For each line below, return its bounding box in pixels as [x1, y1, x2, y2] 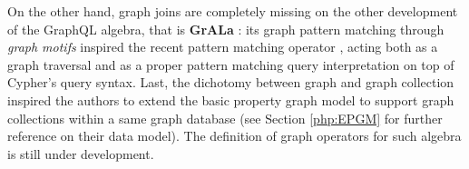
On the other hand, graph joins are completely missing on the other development [7, 2, 458, 20]
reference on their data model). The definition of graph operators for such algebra [7, 126, 462, 145]
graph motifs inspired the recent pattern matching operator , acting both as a [7, 37, 438, 56]
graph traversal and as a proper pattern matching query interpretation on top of [7, 55, 454, 74]
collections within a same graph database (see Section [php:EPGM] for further [7, 108, 443, 127]
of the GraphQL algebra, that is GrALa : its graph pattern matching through [7, 19, 445, 38]
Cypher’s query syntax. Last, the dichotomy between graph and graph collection [7, 73, 454, 92]
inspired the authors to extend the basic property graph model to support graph [7, 90, 454, 109]
